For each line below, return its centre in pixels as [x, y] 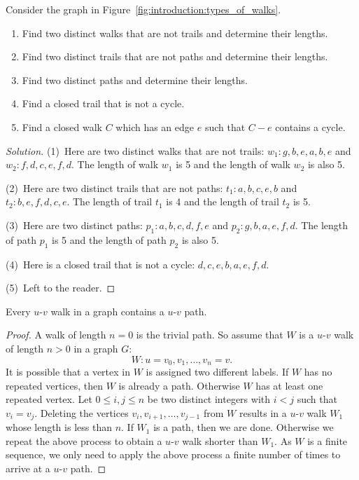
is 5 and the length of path [109, 239]
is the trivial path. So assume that [210, 335]
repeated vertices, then [54, 385]
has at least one [289, 385]
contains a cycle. [310, 126]
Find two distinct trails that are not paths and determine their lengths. [175, 56]
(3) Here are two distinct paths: [74, 225]
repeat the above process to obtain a [84, 440]
